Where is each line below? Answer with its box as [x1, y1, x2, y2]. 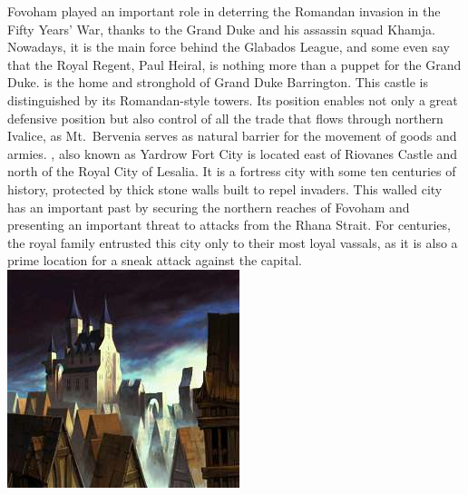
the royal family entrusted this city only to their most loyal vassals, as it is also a [7, 233, 458, 252]
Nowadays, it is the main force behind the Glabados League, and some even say [7, 37, 450, 56]
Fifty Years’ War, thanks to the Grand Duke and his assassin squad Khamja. [7, 19, 435, 38]
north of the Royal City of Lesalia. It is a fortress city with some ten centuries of [7, 162, 456, 181]
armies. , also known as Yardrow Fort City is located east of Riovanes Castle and [7, 144, 458, 163]
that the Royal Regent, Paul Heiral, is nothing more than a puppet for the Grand [7, 54, 462, 74]
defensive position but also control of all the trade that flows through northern [7, 108, 444, 127]
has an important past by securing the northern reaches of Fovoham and [7, 197, 410, 216]
